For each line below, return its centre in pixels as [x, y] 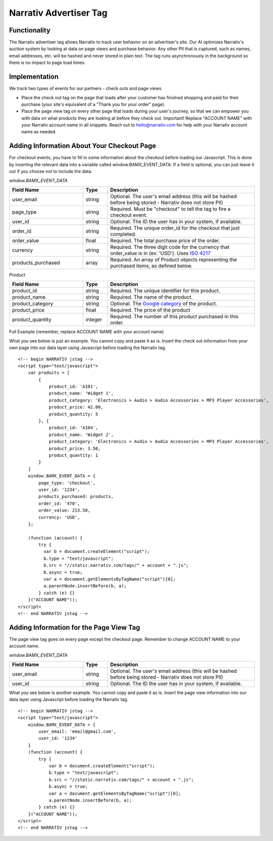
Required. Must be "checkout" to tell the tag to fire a [170, 209]
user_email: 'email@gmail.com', [77, 732]
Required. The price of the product [150, 310]
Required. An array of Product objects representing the [174, 260]
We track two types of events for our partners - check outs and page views [85, 88]
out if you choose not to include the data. [51, 172]
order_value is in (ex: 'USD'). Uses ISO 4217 [160, 253]
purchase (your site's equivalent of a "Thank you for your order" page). [93, 104]
